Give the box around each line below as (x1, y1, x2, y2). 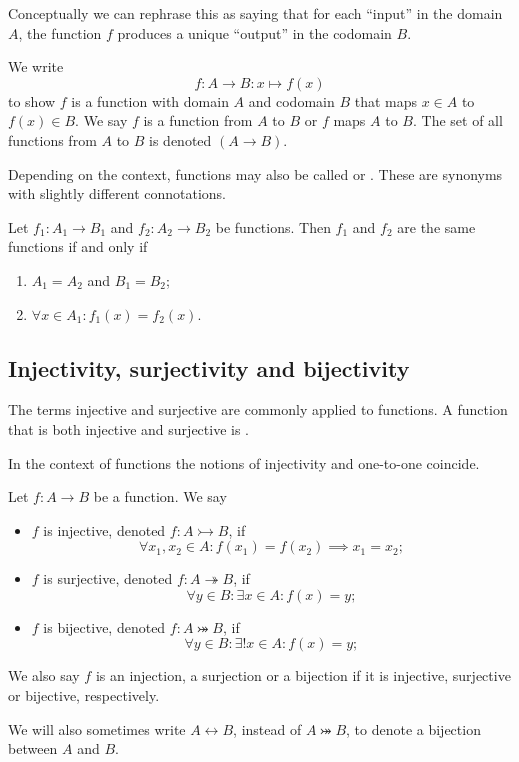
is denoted (149, 129, 212, 150)
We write (8, 56, 64, 77)
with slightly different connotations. (8, 183, 226, 204)
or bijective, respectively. (8, 685, 160, 706)
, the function (18, 22, 102, 43)
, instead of (233, 718, 302, 739)
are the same (397, 216, 476, 237)
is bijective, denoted (43, 616, 166, 637)
